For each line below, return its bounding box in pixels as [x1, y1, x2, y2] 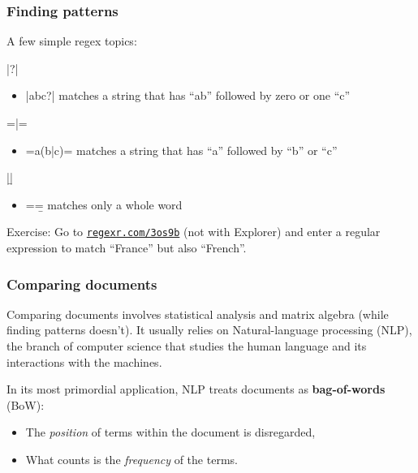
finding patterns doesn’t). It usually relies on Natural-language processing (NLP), [6, 321, 412, 338]
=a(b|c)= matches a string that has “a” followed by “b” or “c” [25, 141, 338, 158]
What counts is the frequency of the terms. [25, 451, 238, 467]
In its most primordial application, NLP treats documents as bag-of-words [6, 381, 386, 398]
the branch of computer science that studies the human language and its [6, 338, 367, 355]
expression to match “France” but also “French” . [6, 239, 247, 256]
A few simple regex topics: [6, 32, 137, 49]
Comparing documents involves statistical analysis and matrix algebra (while [6, 305, 389, 322]
